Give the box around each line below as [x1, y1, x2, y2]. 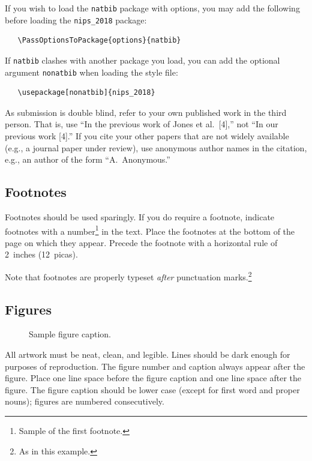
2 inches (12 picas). [5, 248, 78, 261]
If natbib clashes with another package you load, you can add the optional [5, 53, 280, 66]
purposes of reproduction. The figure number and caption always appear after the [5, 360, 305, 372]
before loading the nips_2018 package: [5, 13, 147, 26]
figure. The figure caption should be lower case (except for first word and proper [5, 383, 300, 396]
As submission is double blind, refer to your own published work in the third [5, 106, 287, 118]
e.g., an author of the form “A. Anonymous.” [5, 153, 170, 166]
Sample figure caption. [29, 328, 111, 340]
